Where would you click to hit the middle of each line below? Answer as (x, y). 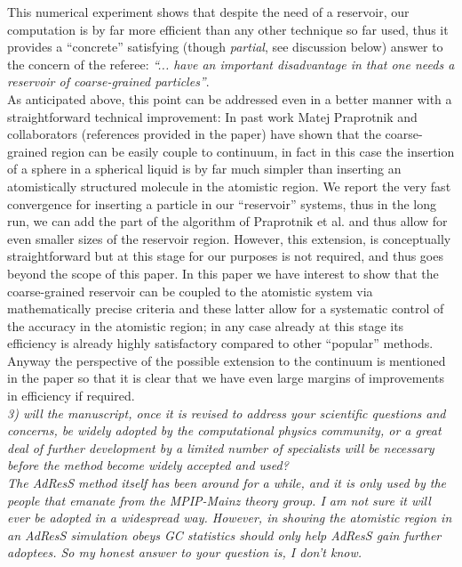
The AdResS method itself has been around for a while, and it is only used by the (227, 483)
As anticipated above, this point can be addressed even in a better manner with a (230, 98)
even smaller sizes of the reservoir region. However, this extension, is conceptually (229, 238)
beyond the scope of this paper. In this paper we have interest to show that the (223, 273)
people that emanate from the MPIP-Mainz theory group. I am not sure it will (219, 500)
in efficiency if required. (71, 396)
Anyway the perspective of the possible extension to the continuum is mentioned (227, 360)
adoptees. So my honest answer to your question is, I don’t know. (184, 552)
